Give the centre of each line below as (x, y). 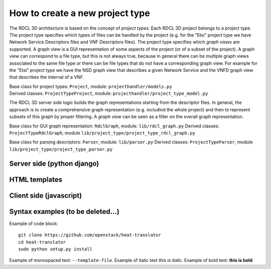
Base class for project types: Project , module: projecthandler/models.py (91, 86)
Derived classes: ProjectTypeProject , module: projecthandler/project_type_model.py (109, 93)
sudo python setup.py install (55, 249)
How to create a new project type (80, 13)
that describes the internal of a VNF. (47, 77)
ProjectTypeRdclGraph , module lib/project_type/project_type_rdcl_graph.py (102, 133)
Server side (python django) (54, 163)
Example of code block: (34, 223)
